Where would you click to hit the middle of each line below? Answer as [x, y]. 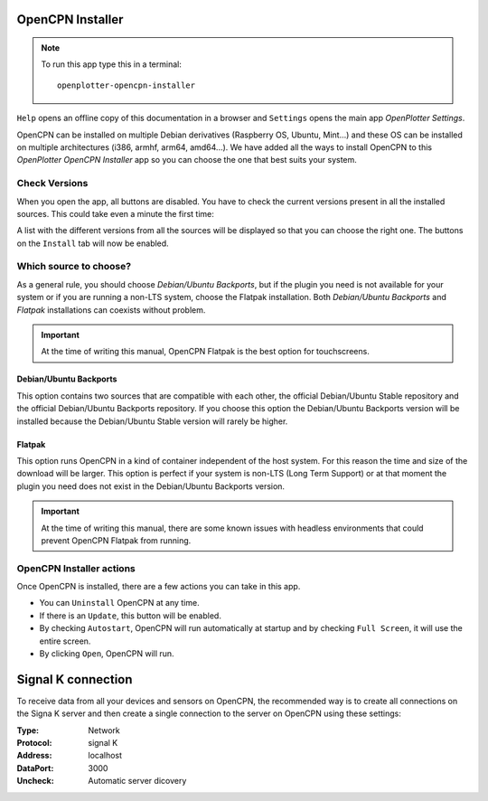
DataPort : [35, 768]
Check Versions [52, 184]
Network [104, 730]
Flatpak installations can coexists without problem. [111, 310]
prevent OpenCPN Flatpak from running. [116, 540]
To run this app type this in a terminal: [112, 64]
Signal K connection [75, 679]
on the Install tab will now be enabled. [93, 243]
